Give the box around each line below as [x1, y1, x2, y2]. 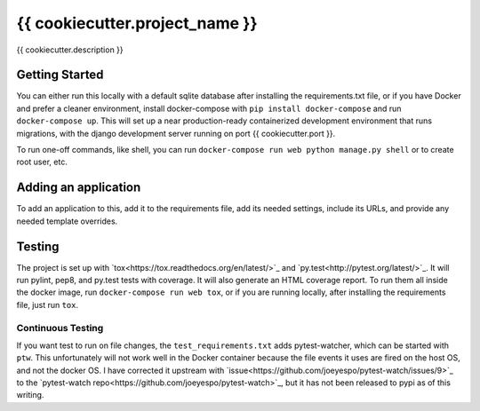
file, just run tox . [16, 299, 79, 310]
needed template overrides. [16, 216, 118, 226]
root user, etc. [16, 156, 68, 168]
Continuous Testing [16, 321, 104, 334]
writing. [16, 390, 44, 400]
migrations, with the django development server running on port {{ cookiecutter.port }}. [16, 128, 336, 138]
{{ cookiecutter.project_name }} [16, 13, 258, 33]
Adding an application [16, 180, 141, 195]
